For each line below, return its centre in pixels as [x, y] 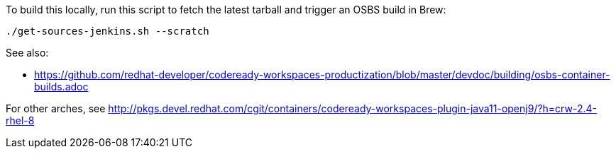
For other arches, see [56, 108]
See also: [27, 53]
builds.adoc [61, 87]
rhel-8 [20, 120]
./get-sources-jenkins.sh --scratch [108, 31]
